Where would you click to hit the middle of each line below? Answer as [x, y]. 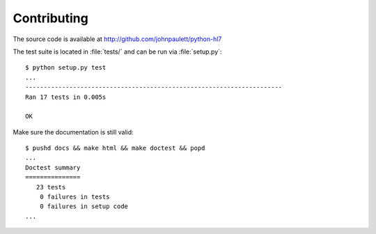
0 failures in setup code [84, 206]
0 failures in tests [75, 197]
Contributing [50, 18]
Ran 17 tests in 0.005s [66, 97]
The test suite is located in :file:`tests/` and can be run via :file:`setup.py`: [117, 52]
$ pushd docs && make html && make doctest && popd [115, 148]
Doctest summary [53, 167]
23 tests [51, 187]
